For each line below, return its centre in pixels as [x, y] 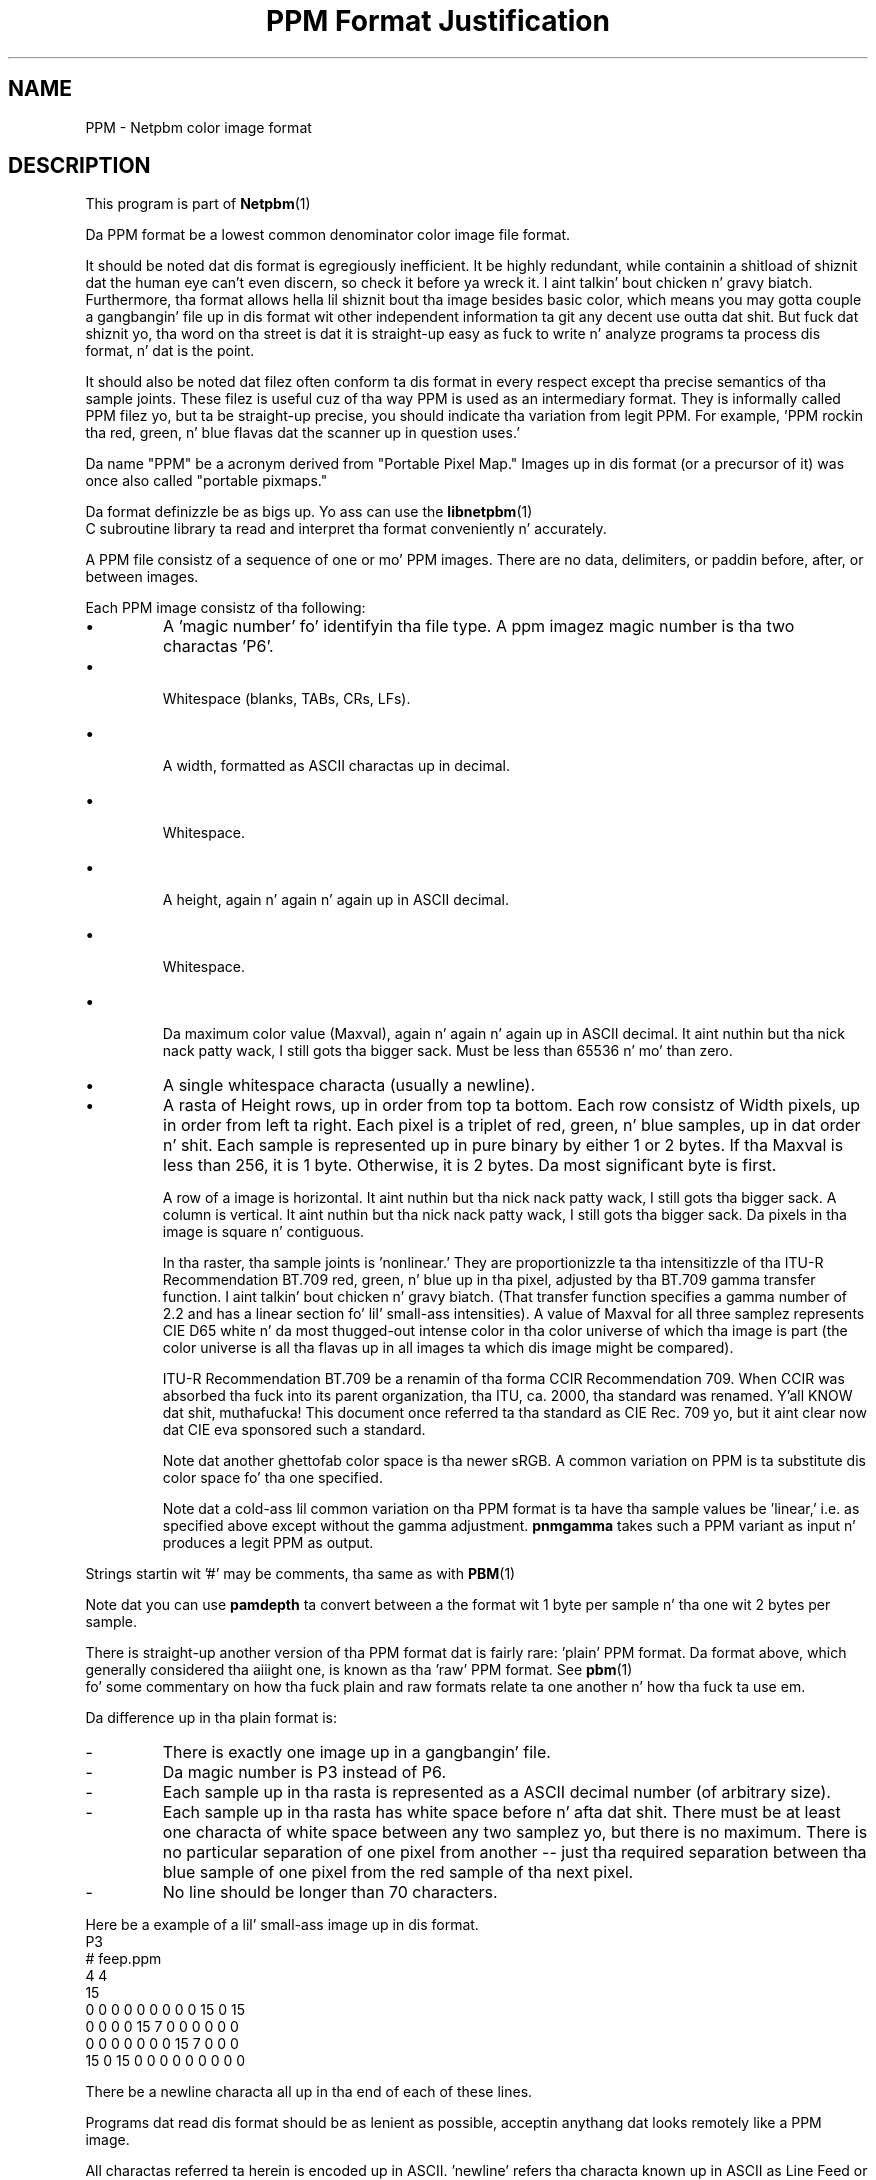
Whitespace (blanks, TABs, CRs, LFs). [286, 699]
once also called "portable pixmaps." [206, 481]
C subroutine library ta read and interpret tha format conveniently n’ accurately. [346, 529]
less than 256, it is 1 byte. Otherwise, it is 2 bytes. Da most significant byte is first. [470, 1165]
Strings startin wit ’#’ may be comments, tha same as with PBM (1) [300, 1574]
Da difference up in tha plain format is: [211, 1718]
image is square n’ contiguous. [263, 1232]
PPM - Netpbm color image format [198, 127]
